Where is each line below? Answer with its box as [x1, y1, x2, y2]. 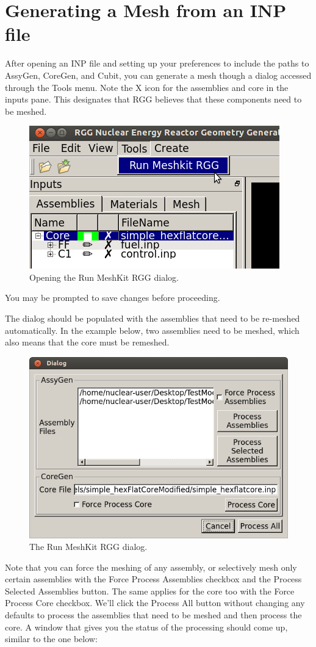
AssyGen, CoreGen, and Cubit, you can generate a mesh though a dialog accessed [5, 68, 312, 81]
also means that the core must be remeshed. [5, 336, 170, 349]
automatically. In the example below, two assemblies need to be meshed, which [5, 323, 300, 336]
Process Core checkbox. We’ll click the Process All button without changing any [5, 596, 305, 609]
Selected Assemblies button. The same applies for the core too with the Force [5, 584, 295, 597]
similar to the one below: [5, 632, 98, 645]
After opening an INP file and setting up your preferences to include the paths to [5, 57, 309, 70]
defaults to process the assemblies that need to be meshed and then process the [5, 609, 302, 621]
